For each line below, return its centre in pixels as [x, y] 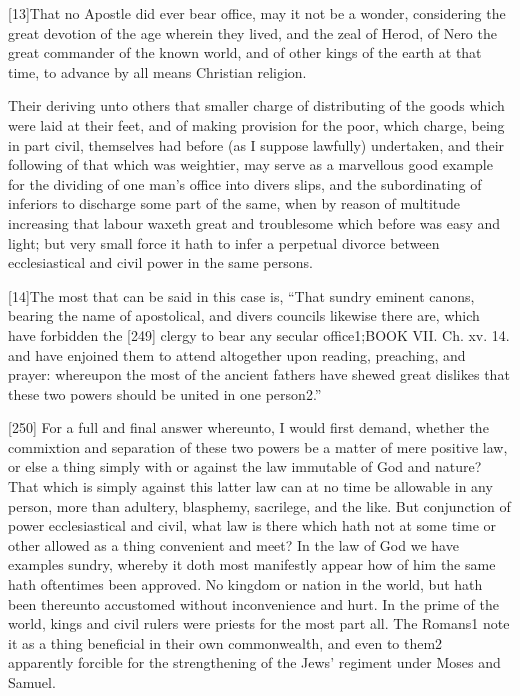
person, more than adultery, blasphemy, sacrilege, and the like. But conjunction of [259, 505]
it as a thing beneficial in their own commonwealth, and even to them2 [225, 642]
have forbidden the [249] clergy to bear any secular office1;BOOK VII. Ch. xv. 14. [259, 334]
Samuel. [32, 682]
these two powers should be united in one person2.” [165, 393]
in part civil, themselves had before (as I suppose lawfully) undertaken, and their [256, 144]
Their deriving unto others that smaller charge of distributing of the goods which [256, 105]
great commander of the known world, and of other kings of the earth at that [245, 52]
